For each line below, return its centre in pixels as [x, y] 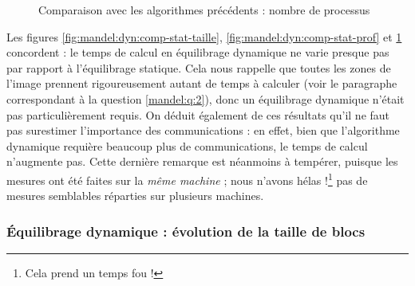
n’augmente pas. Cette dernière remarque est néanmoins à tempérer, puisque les [202, 161]
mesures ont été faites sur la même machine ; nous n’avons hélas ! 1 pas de [187, 178]
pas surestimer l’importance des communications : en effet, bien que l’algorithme [203, 130]
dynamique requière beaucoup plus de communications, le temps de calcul [187, 145]
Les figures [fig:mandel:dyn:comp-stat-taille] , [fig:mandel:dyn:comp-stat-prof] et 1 [204, 36]
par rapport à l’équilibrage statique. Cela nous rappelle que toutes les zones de [199, 67]
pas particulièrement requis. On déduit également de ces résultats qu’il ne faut [198, 114]
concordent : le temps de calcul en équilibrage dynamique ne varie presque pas [198, 52]
